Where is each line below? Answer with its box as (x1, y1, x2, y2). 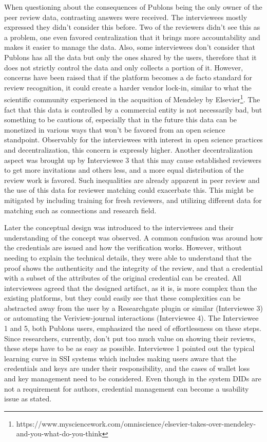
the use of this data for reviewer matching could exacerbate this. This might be (4, 185, 254, 195)
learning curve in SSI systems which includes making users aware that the (4, 353, 237, 363)
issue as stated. (4, 393, 52, 404)
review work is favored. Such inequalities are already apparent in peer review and (4, 174, 260, 185)
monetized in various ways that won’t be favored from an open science (4, 124, 225, 135)
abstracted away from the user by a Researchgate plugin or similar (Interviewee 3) (4, 302, 263, 313)
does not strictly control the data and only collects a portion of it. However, (4, 62, 243, 72)
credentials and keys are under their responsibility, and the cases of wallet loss (4, 363, 250, 374)
